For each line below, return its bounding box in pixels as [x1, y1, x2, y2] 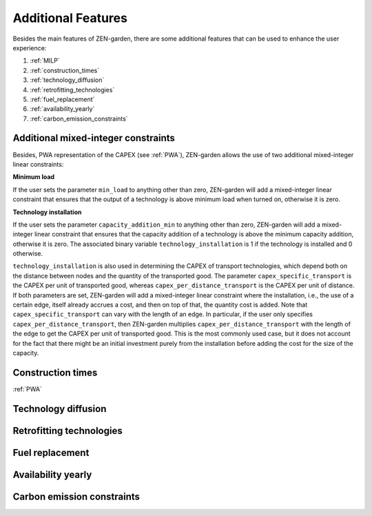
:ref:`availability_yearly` [30, 105, 95, 113]
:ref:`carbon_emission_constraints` [30, 114, 128, 123]
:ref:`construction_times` [30, 66, 100, 74]
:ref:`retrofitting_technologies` [30, 85, 115, 94]
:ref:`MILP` [30, 56, 60, 65]
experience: [12, 43, 47, 52]
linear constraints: [12, 160, 64, 168]
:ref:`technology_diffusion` [30, 76, 105, 84]
